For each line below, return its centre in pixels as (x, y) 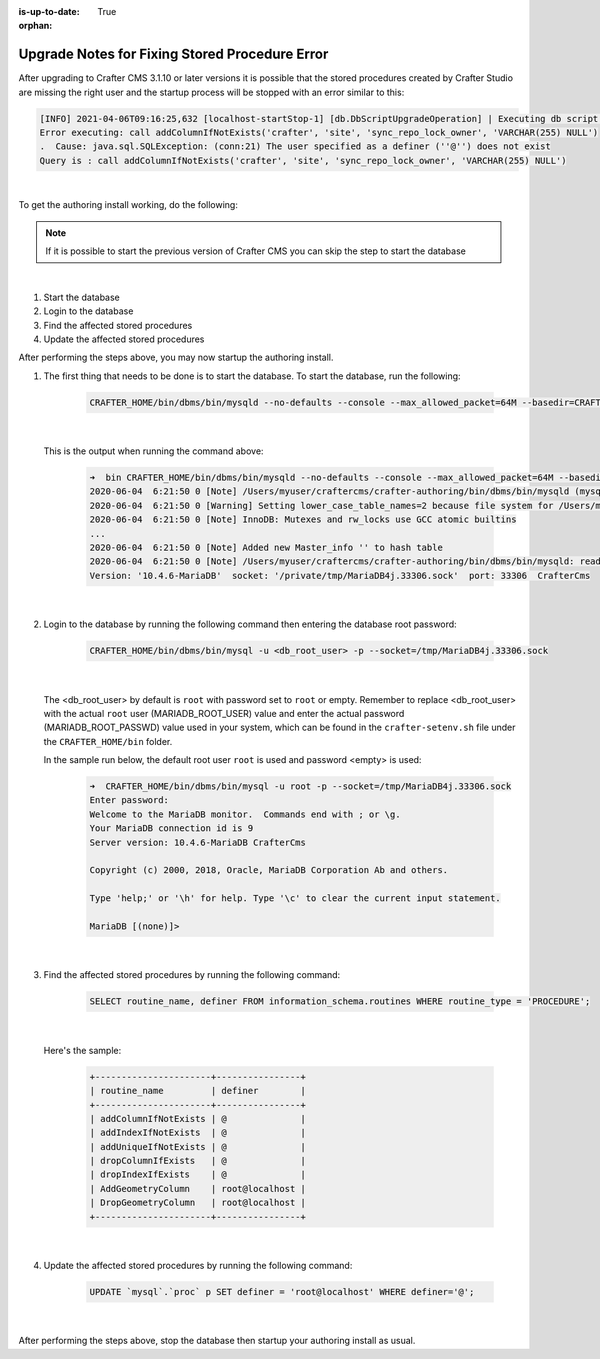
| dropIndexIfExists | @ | (198, 1174)
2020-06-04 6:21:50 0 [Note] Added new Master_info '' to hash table (266, 548)
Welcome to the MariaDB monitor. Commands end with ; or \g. (245, 814)
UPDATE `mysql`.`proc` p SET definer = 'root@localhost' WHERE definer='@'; (282, 1291)
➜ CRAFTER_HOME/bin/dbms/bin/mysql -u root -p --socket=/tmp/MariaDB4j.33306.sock (300, 786)
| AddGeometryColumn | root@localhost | (198, 1188)
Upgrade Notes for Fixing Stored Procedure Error (173, 54)
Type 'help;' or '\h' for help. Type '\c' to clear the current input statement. (295, 898)
